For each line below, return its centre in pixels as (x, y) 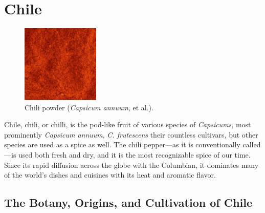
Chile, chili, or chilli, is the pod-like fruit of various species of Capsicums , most (128, 124)
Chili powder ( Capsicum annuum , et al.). (89, 107)
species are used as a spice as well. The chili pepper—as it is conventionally (122, 144)
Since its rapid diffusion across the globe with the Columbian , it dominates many (131, 164)
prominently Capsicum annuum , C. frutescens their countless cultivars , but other (131, 134)
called (252, 144)
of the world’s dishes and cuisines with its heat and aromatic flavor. (110, 175)
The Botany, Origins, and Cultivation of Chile (128, 202)
